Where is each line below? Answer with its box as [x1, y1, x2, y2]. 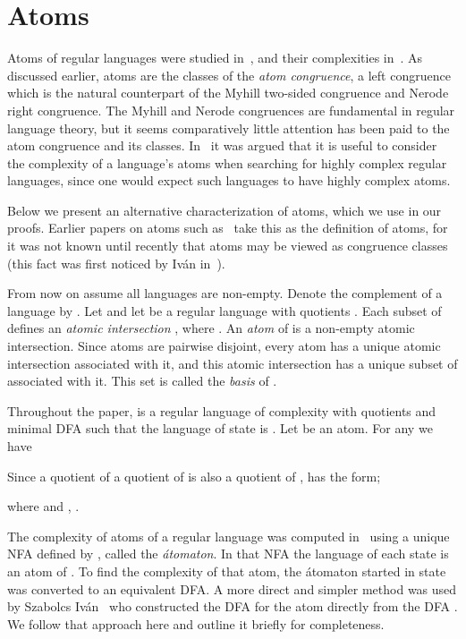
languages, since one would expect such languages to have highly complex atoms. [7, 171, 451, 190]
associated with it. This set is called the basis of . [7, 371, 277, 390]
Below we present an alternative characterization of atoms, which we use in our [7, 200, 442, 219]
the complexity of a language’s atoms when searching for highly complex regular [7, 153, 447, 172]
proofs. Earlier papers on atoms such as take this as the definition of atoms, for [7, 218, 448, 237]
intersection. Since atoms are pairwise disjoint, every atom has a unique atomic [7, 337, 441, 355]
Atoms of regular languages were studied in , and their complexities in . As [7, 48, 423, 67]
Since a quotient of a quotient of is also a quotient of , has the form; [7, 466, 381, 485]
